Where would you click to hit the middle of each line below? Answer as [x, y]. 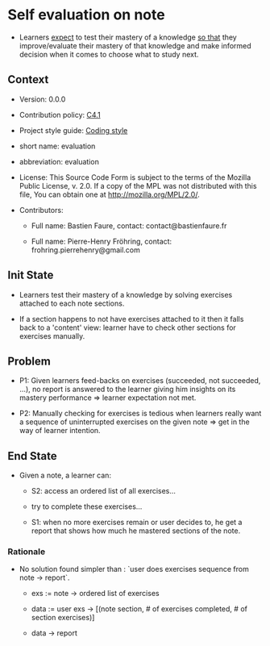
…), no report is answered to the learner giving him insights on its [127, 390]
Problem [29, 361]
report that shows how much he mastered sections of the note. [136, 531]
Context [28, 79]
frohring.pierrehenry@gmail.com [85, 250]
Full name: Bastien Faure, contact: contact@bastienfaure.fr [129, 225]
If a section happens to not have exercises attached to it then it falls [131, 319]
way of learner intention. [60, 431]
